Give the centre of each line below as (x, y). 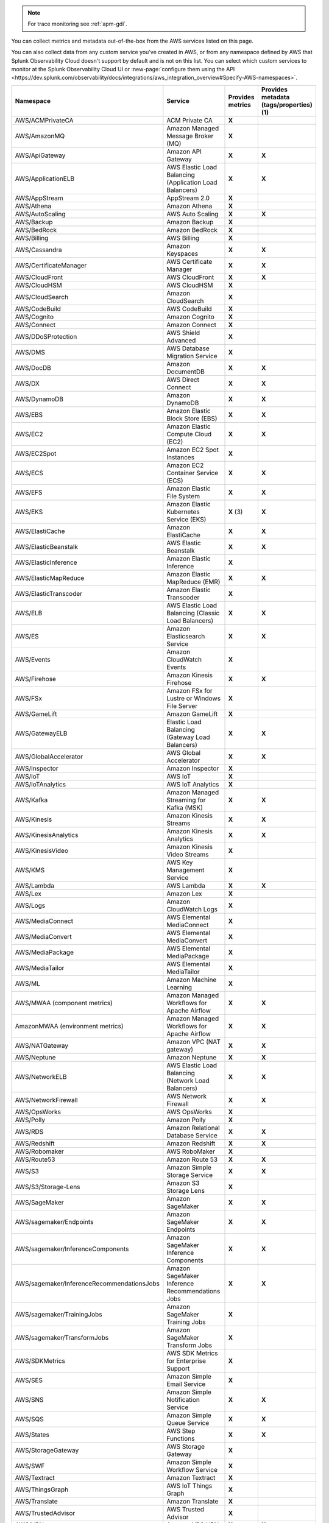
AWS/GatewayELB (41, 733)
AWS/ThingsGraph (42, 1489)
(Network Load (188, 1080)
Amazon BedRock (192, 230)
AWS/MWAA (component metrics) (64, 1003)
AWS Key (180, 862)
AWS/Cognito (34, 317)
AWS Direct (183, 380)
